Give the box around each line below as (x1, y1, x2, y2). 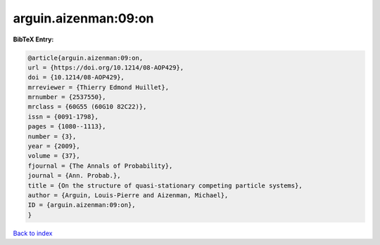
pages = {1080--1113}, (27, 123, 106, 131)
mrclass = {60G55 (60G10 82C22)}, (27, 102, 147, 111)
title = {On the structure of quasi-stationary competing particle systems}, (27, 181, 303, 190)
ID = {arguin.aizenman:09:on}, (27, 201, 137, 209)
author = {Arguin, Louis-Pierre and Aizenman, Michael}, (27, 192, 229, 199)
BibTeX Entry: (13, 35, 54, 44)
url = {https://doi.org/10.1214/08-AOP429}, (27, 63, 184, 72)
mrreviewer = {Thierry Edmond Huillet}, (27, 83, 169, 91)
